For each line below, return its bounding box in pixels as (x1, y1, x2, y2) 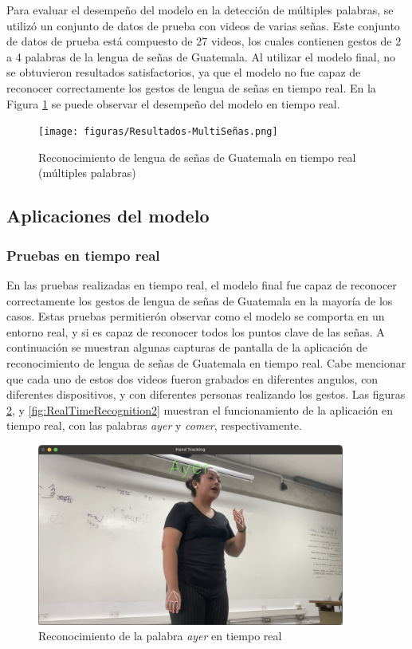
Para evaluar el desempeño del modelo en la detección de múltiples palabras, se (6, 2, 394, 18)
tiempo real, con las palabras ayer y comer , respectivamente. (6, 417, 302, 434)
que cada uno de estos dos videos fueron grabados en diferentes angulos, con (6, 370, 379, 387)
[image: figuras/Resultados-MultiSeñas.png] (38, 126, 278, 138)
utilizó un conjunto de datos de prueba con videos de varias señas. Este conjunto (6, 17, 400, 33)
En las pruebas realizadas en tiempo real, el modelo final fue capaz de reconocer (6, 277, 397, 293)
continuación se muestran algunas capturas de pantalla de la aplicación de (6, 339, 368, 356)
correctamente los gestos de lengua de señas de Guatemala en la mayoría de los (6, 292, 393, 309)
